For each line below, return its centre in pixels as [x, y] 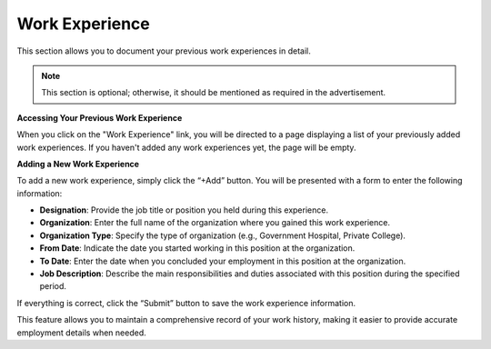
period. [53, 286]
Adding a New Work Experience [78, 164]
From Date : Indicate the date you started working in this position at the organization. [197, 248]
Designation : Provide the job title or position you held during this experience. [184, 210]
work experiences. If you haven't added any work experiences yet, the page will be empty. [186, 147]
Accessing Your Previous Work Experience [100, 117]
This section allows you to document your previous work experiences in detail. [164, 51]
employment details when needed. [81, 333]
